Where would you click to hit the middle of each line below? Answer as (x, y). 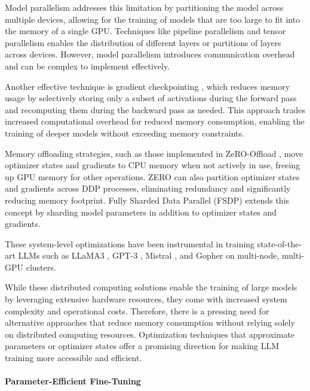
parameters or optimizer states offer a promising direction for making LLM (142, 346)
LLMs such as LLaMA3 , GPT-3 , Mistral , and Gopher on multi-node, (149, 255)
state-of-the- (280, 243)
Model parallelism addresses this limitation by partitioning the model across (144, 7)
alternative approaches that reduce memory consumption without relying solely (150, 322)
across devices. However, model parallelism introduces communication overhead (150, 54)
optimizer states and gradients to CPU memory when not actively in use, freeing (153, 165)
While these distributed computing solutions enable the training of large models (151, 287)
